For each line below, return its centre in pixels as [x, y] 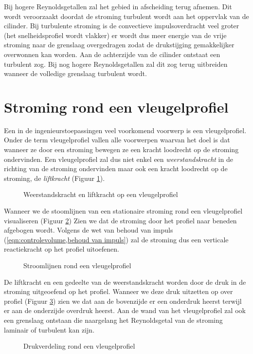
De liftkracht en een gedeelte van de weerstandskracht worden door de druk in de [125, 282]
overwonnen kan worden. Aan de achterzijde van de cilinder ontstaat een [112, 54]
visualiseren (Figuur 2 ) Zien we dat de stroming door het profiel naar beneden [120, 220]
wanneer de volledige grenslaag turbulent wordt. [75, 73]
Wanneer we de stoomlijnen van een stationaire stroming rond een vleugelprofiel [123, 211]
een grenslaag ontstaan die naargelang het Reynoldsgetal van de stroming [113, 320]
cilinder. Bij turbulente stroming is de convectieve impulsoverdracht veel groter [122, 26]
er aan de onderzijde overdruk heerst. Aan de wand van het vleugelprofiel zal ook [125, 310]
